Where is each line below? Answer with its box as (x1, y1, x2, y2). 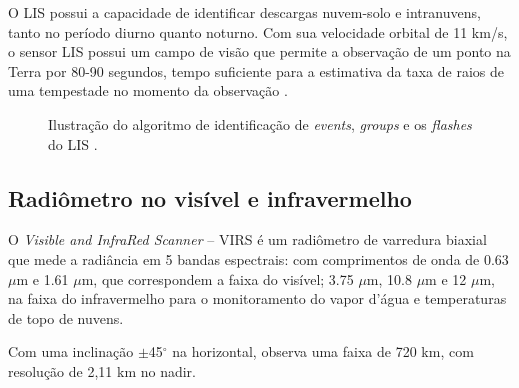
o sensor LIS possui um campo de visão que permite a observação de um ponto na (8, 41, 511, 62)
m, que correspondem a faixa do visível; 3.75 (81, 268, 354, 289)
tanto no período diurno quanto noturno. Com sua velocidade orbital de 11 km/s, (8, 21, 508, 42)
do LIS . (48, 133, 98, 154)
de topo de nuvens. (8, 307, 124, 328)
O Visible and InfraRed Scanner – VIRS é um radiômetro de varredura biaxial (8, 229, 487, 250)
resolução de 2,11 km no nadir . (8, 360, 197, 381)
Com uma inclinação (8, 341, 134, 362)
